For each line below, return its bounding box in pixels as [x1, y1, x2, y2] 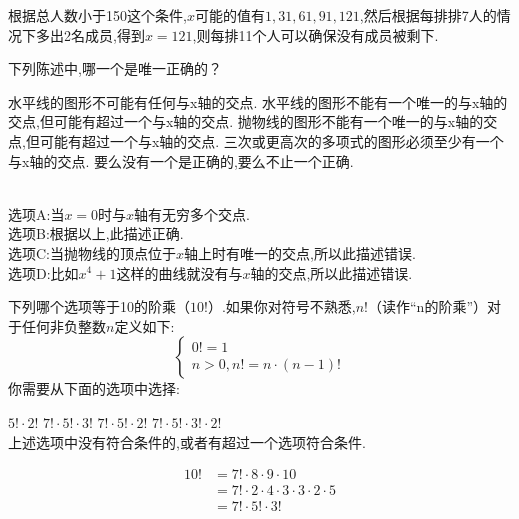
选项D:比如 [8, 262, 79, 283]
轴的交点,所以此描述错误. [250, 262, 413, 283]
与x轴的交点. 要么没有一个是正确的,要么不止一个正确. [8, 150, 354, 171]
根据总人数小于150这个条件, [8, 5, 187, 25]
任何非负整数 [21, 315, 106, 336]
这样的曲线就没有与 [116, 262, 243, 283]
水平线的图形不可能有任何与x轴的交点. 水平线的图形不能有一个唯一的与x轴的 [8, 91, 508, 112]
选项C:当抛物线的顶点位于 [8, 242, 176, 263]
